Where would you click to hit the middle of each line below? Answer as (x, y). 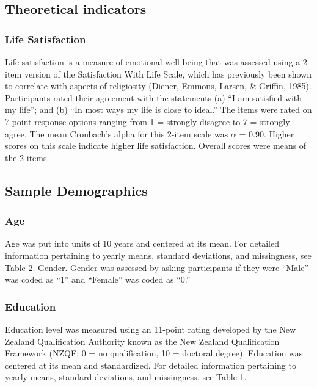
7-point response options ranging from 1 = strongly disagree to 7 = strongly (148, 121)
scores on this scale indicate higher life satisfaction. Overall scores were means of (156, 146)
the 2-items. (27, 157)
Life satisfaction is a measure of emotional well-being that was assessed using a (153, 62)
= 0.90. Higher (267, 133)
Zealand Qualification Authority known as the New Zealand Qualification (142, 341)
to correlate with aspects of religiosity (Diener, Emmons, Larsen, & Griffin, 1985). (158, 86)
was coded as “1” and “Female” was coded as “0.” (98, 279)
